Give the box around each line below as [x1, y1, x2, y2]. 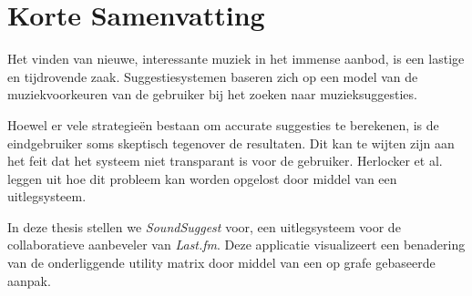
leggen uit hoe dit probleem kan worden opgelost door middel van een [7, 168, 397, 188]
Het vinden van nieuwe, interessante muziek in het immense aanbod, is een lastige [7, 49, 465, 68]
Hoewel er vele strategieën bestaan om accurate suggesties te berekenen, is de [7, 115, 439, 134]
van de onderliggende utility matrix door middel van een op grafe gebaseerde [7, 253, 436, 272]
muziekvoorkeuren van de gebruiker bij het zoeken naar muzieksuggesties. [7, 85, 417, 104]
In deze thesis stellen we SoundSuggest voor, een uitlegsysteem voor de [7, 217, 401, 236]
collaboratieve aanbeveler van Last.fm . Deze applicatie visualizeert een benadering [7, 235, 466, 254]
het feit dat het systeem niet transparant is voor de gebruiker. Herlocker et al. [7, 151, 443, 170]
